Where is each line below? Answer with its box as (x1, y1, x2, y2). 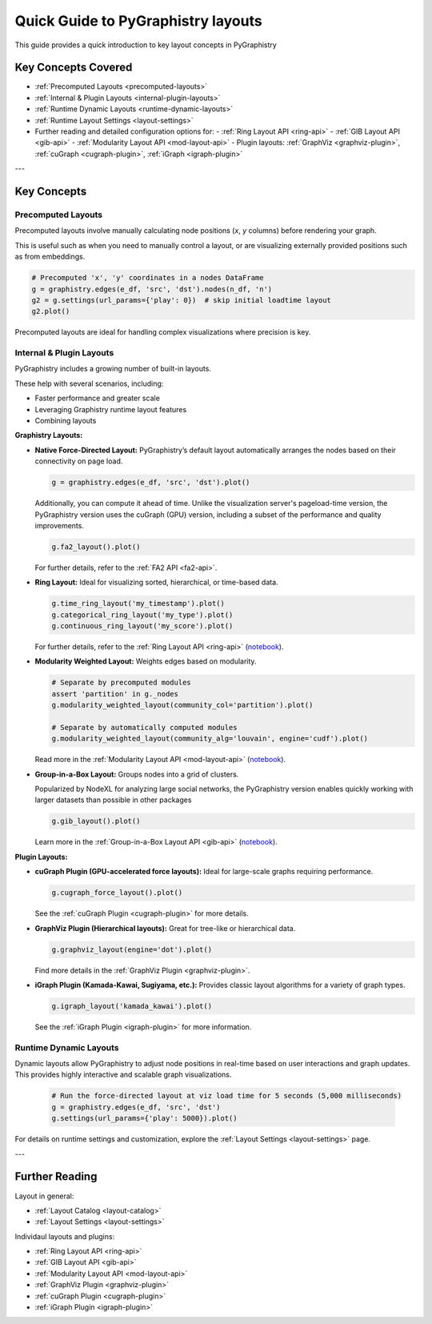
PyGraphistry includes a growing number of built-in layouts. (14, 364, 212, 374)
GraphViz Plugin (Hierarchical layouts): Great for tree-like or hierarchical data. (34, 923, 296, 933)
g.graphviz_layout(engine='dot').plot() (51, 945, 212, 954)
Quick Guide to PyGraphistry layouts (14, 12, 263, 30)
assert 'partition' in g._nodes (51, 689, 179, 698)
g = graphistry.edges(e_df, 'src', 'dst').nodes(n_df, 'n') (31, 284, 273, 294)
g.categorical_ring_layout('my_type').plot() (51, 610, 234, 620)
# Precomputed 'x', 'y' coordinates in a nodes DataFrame (31, 273, 264, 283)
